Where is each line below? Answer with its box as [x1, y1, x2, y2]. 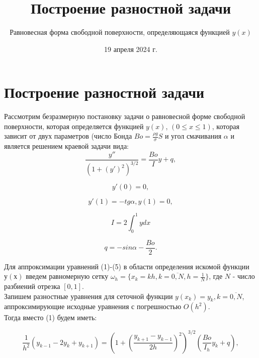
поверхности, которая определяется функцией [4, 121, 144, 131]
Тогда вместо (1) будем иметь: [4, 312, 97, 323]
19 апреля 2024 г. [104, 43, 157, 54]
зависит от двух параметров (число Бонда [4, 131, 132, 141]
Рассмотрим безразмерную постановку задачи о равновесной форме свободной [4, 111, 245, 122]
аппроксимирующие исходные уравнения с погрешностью [4, 301, 182, 312]
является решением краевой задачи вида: [4, 141, 129, 151]
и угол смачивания [164, 131, 222, 141]
